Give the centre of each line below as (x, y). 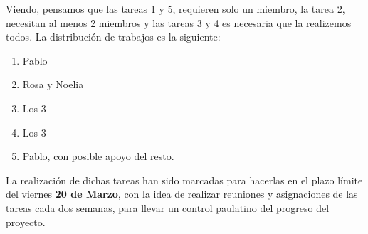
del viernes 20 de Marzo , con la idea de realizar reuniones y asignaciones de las (182, 194)
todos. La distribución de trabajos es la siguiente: (113, 37)
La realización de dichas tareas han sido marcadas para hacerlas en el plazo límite (184, 180)
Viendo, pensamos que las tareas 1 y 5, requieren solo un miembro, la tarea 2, (175, 9)
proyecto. (26, 222)
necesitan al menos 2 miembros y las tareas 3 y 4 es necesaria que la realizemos (179, 22)
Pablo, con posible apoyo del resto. (98, 156)
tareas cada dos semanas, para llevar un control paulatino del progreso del (168, 207)
